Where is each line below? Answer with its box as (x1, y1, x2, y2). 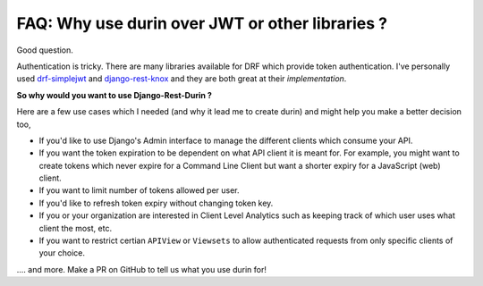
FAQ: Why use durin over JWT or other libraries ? (16, 13, 388, 33)
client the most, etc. (38, 223, 112, 233)
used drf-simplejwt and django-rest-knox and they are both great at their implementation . (16, 73, 347, 84)
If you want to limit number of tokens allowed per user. (38, 185, 241, 196)
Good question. (16, 45, 73, 55)
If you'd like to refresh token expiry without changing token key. (38, 198, 274, 208)
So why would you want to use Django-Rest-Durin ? (16, 89, 212, 100)
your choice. (38, 248, 85, 258)
